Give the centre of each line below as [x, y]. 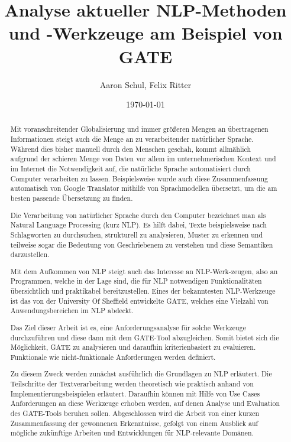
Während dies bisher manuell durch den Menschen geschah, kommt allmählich [131, 149]
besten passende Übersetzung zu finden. [72, 198]
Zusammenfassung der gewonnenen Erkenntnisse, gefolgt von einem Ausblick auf [134, 423]
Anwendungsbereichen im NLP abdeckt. [72, 311]
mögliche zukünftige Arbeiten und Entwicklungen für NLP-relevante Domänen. [132, 433]
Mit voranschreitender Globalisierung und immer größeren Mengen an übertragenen [139, 129]
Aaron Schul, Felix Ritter [145, 84]
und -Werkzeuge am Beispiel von [145, 33]
